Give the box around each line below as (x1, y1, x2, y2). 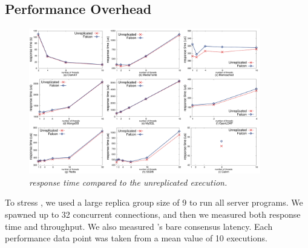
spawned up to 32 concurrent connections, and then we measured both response (5, 207, 301, 220)
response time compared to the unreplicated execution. (29, 175, 228, 188)
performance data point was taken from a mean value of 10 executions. (5, 232, 267, 244)
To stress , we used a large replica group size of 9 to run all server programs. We (5, 196, 303, 209)
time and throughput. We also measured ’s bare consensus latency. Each (5, 220, 273, 232)
